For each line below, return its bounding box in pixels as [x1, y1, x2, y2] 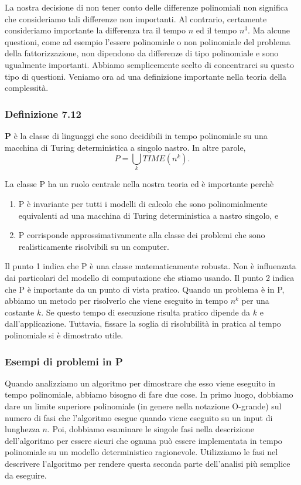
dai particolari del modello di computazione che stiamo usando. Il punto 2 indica [5, 272, 295, 284]
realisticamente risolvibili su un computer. [18, 240, 169, 252]
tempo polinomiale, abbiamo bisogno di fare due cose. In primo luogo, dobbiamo [5, 388, 293, 401]
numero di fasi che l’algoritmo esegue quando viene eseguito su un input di [5, 411, 273, 423]
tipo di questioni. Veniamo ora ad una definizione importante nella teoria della [5, 70, 286, 82]
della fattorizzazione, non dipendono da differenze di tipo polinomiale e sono [5, 47, 279, 59]
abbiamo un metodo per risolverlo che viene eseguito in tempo [5, 294, 228, 307]
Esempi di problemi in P [5, 354, 123, 368]
